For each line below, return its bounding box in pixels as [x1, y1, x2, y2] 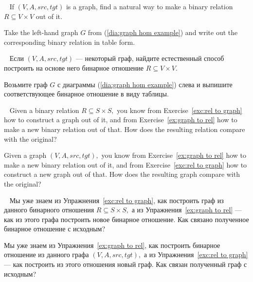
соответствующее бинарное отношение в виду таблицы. [4, 89, 169, 99]
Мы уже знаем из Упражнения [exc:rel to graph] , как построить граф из [9, 195, 224, 205]
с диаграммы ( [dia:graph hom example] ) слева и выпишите [57, 79, 233, 89]
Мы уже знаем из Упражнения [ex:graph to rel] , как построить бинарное [4, 240, 220, 250]
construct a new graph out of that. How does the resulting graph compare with [4, 169, 240, 179]
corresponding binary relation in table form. [4, 37, 135, 47]
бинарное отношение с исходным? [4, 224, 106, 234]
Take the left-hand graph [4, 27, 78, 38]
